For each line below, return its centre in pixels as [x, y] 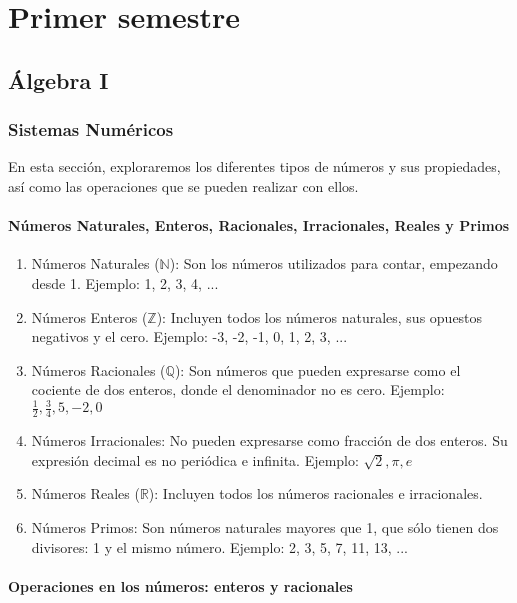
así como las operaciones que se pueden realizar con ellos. [183, 185]
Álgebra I [58, 79]
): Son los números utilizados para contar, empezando [333, 263]
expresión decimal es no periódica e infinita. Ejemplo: [195, 459]
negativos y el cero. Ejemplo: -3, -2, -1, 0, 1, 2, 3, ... [189, 336]
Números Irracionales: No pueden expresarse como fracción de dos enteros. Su [269, 440]
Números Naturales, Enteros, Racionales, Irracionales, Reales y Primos [259, 225]
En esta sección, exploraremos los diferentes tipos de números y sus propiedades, [254, 166]
